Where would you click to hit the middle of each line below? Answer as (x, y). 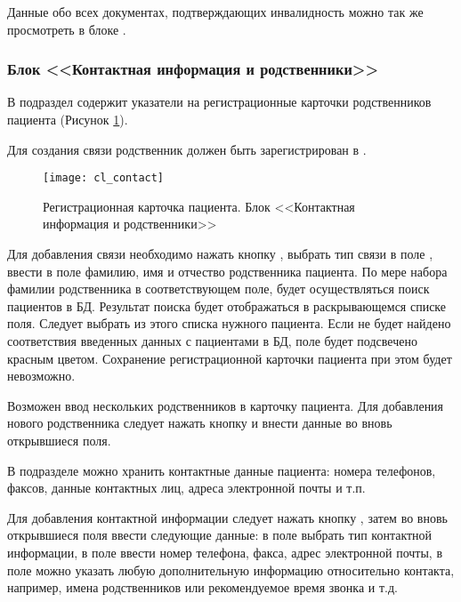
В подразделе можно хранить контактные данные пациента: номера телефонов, (222, 470)
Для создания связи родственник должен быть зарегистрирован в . (187, 149)
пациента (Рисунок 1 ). (68, 119)
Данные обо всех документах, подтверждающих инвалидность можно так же (215, 12)
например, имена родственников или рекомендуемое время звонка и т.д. (202, 587)
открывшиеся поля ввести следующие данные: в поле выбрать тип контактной (220, 535)
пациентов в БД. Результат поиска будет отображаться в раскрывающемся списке (227, 305)
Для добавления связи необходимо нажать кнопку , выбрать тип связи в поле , (220, 254)
